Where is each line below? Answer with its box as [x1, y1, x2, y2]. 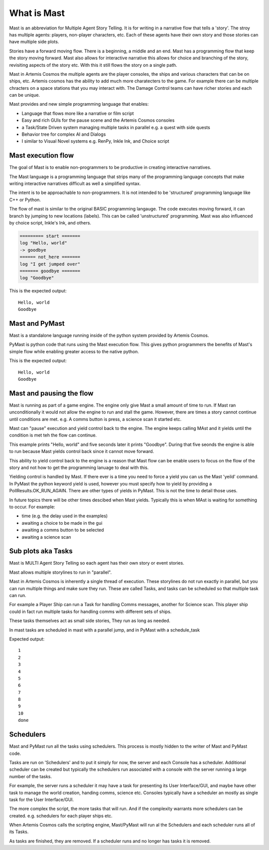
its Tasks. [9, 829, 29, 835]
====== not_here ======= [19, 254, 81, 260]
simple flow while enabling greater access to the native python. [9, 348, 139, 354]
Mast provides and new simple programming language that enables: [9, 101, 149, 107]
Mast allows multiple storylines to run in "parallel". [9, 569, 112, 575]
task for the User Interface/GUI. [9, 796, 74, 803]
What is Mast [9, 7, 65, 18]
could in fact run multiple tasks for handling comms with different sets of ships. [9, 609, 172, 615]
